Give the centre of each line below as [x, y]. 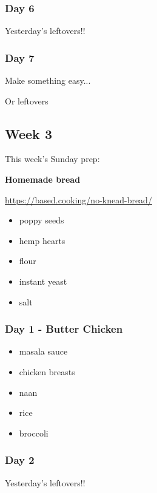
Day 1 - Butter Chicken [64, 329]
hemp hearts [42, 240]
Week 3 [28, 133]
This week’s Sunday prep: [52, 159]
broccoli [34, 433]
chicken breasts [47, 371]
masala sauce [43, 351]
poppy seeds [42, 220]
